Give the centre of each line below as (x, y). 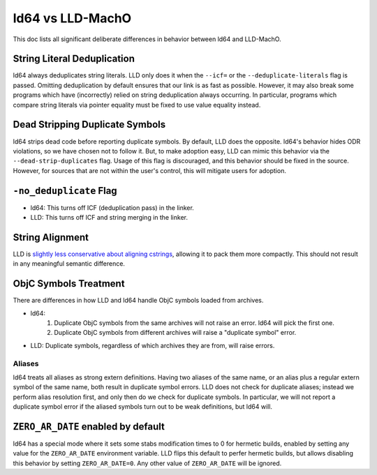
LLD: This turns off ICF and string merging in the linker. (109, 217)
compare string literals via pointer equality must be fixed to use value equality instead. (137, 105)
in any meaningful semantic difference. (69, 264)
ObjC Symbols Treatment (69, 284)
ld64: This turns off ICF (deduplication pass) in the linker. (112, 208)
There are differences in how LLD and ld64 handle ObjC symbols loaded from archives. (138, 301)
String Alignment (51, 237)
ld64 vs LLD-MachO (72, 18)
